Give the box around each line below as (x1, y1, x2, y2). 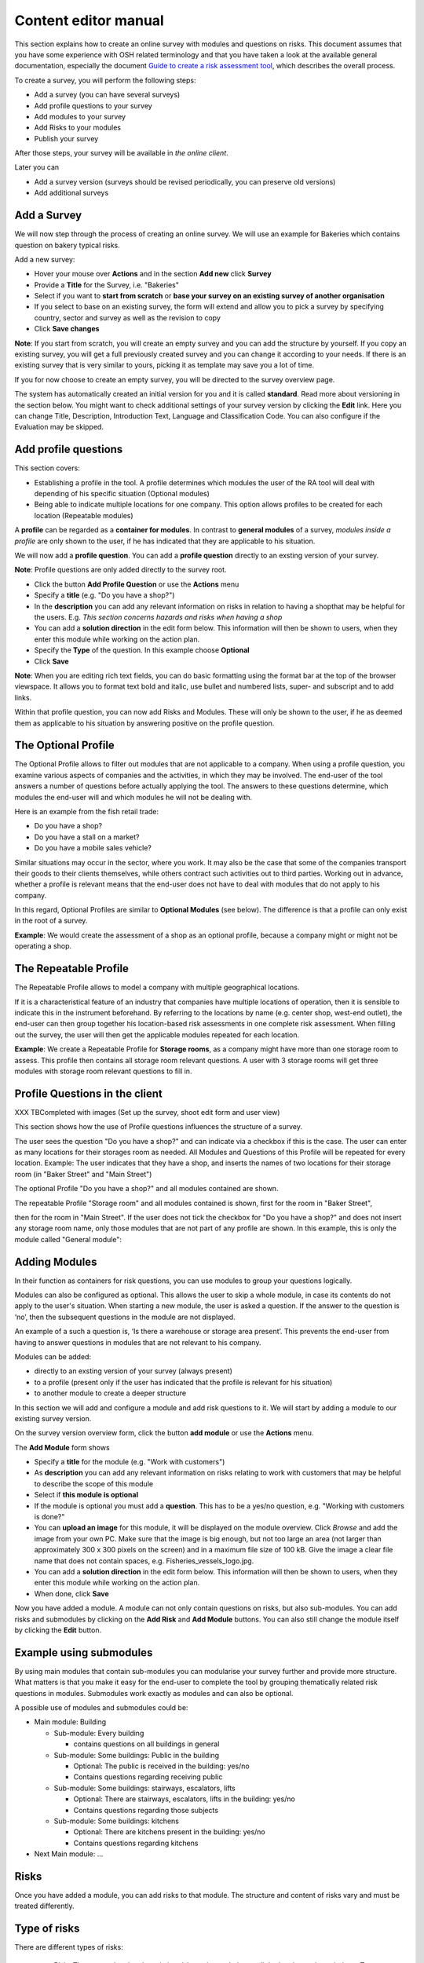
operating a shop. (14, 941, 72, 951)
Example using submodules (14, 1646, 153, 1659)
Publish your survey (34, 133, 99, 143)
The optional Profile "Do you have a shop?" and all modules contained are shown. (14, 1184, 279, 1194)
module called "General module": (14, 1234, 122, 1244)
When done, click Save (34, 1588, 109, 1598)
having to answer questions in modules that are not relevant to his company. (14, 1337, 261, 1347)
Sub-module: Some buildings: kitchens (53, 1816, 180, 1826)
